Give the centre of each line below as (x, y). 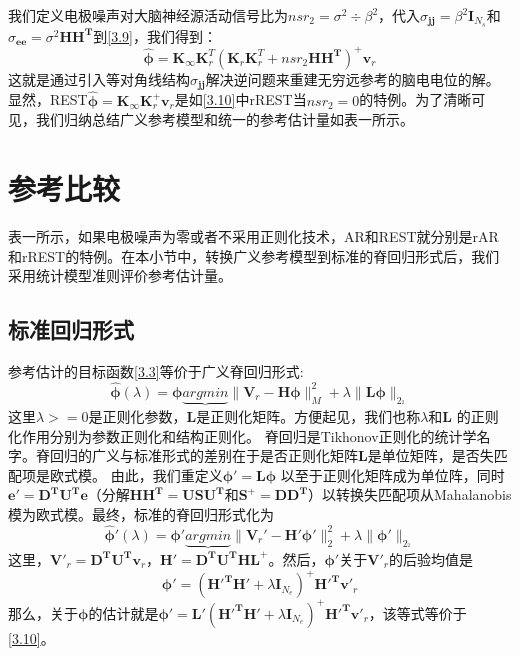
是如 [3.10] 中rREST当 (240, 99)
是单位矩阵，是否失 (430, 455)
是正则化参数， (137, 415)
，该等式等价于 (417, 612)
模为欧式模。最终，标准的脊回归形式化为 (141, 513)
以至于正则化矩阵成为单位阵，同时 (392, 474)
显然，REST (48, 99)
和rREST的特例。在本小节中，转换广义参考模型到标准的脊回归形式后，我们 (254, 255)
